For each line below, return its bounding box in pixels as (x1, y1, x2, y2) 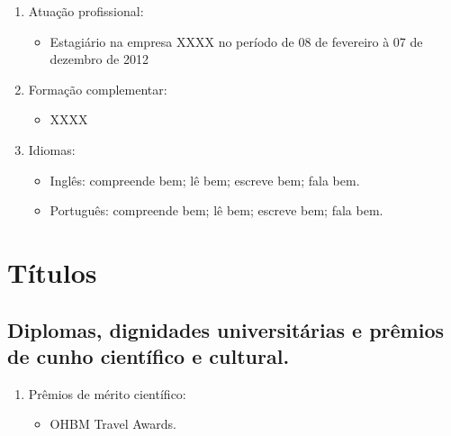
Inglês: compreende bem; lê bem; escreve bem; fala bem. (50, 170, 360, 189)
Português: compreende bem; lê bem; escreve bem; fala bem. (50, 201, 383, 220)
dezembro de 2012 (50, 50, 149, 68)
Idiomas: (28, 140, 76, 159)
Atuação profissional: (28, 2, 144, 20)
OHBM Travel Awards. (50, 414, 176, 433)
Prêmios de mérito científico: (28, 384, 186, 403)
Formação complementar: (28, 79, 167, 98)
